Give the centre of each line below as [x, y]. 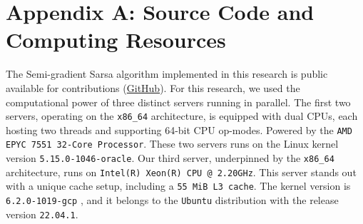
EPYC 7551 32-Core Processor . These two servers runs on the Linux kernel [172, 144]
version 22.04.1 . [42, 214]
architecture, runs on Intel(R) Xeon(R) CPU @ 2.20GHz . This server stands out [181, 172]
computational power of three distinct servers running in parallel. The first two [178, 102]
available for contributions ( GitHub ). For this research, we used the [153, 87]
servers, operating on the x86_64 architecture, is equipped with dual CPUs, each [182, 116]
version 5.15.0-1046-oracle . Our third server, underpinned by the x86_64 [170, 158]
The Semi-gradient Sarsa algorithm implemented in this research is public [167, 74]
